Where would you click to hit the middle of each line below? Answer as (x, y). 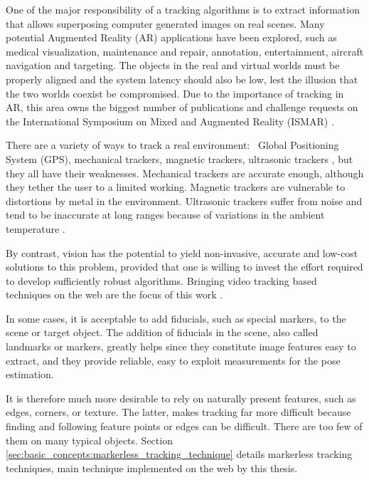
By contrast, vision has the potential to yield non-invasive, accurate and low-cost (182, 252)
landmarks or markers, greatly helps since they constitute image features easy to (181, 346)
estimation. (30, 374)
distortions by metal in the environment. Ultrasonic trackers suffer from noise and (184, 200)
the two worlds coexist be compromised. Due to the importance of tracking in (175, 93)
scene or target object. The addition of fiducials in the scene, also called (162, 332)
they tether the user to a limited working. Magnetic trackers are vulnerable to (176, 187)
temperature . (36, 228)
